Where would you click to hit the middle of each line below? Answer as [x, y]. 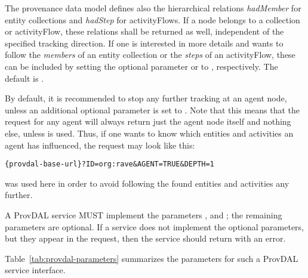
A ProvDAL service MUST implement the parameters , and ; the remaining [144, 214]
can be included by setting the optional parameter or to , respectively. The [141, 66]
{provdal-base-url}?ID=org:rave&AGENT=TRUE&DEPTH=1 [110, 164]
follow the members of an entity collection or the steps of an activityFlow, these [150, 55]
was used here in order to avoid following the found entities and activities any [147, 183]
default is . [24, 78]
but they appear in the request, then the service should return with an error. [145, 238]
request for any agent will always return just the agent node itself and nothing [148, 121]
